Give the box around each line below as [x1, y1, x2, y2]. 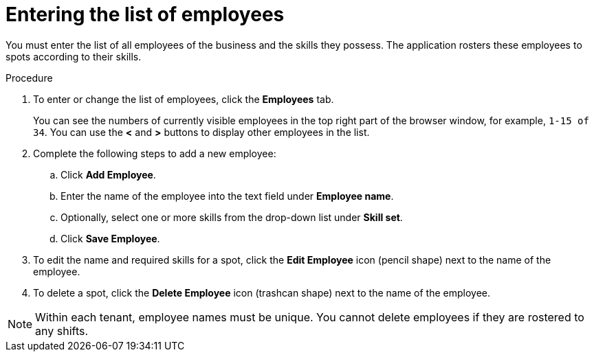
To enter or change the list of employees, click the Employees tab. [33, 93, 334, 105]
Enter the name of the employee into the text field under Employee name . [60, 189, 394, 202]
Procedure [5, 71, 53, 84]
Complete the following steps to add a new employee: [33, 147, 276, 159]
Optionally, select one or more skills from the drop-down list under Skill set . [60, 211, 403, 223]
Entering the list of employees [5, 3, 285, 26]
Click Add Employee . [60, 168, 156, 181]
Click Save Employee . [60, 232, 160, 244]
